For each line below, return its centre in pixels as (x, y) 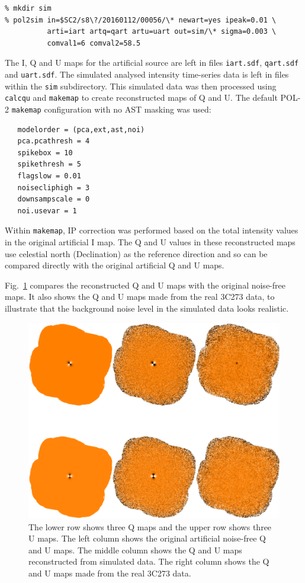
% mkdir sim (28, 8)
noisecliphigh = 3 (54, 188)
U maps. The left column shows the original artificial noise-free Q (147, 538)
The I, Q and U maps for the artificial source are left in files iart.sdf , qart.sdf (152, 63)
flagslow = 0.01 (49, 176)
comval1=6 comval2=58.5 (94, 43)
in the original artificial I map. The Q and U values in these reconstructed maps (150, 242)
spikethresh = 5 (49, 164)
